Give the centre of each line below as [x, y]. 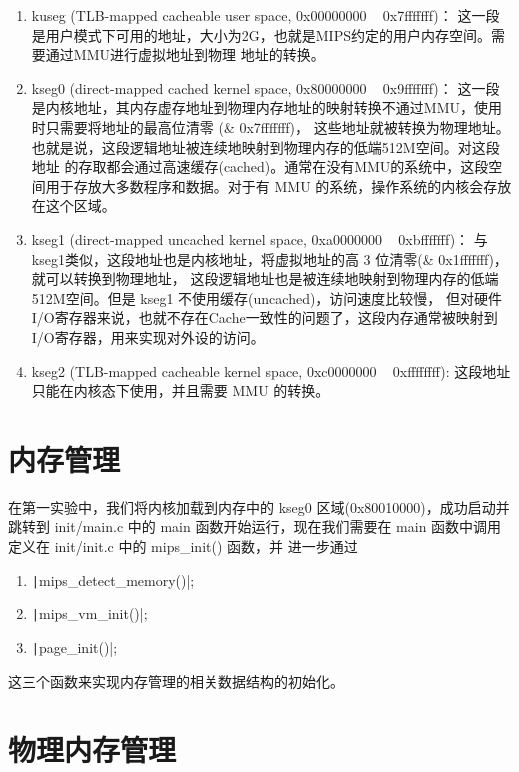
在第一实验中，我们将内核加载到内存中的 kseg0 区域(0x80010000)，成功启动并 [259, 506]
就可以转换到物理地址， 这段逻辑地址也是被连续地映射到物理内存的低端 [265, 278]
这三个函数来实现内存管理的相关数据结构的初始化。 [176, 680]
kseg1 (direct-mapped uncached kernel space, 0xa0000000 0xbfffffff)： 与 [259, 238]
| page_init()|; [74, 646]
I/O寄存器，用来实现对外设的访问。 [148, 336]
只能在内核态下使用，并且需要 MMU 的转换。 [180, 390]
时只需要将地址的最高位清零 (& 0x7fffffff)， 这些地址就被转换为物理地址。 [270, 126]
